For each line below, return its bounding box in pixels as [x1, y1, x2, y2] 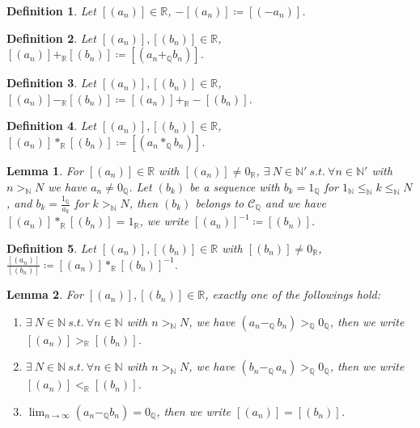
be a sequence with [189, 178, 280, 195]
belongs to [195, 195, 244, 212]
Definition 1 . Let [6, 2, 96, 19]
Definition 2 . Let [6, 29, 96, 46]
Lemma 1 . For [6, 162, 83, 178]
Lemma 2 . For [6, 286, 83, 303]
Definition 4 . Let [6, 117, 96, 134]
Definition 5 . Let [6, 239, 96, 256]
